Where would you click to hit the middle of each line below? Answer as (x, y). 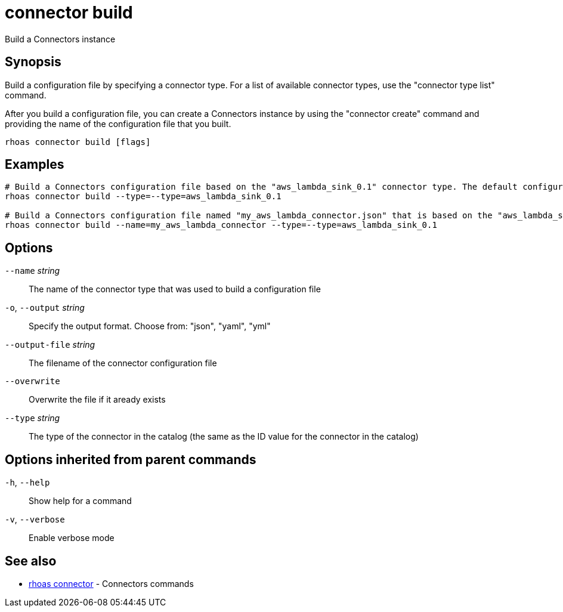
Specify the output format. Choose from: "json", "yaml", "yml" (150, 326)
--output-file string (50, 345)
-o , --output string (45, 308)
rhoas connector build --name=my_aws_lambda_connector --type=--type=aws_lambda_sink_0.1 (221, 225)
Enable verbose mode (72, 538)
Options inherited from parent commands (131, 459)
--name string (33, 271)
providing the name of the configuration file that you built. (118, 123)
